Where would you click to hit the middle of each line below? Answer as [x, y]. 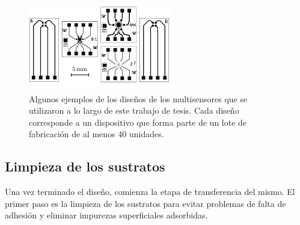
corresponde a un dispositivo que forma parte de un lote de [138, 122]
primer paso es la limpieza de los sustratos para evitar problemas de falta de [145, 203]
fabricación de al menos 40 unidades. [96, 134]
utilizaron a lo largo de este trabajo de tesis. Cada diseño [134, 110]
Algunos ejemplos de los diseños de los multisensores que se [138, 98]
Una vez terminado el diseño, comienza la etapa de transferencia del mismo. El [150, 192]
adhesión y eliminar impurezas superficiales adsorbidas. [106, 215]
